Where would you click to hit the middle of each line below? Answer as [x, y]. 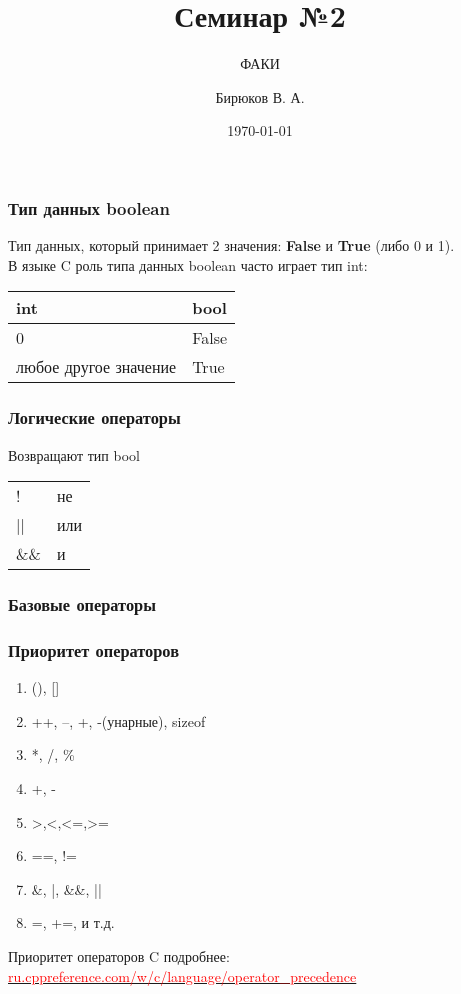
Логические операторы [94, 417]
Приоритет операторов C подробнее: [119, 956]
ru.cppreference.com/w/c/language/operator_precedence [182, 975]
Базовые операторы [82, 604]
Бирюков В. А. [260, 96]
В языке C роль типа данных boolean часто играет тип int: [188, 264]
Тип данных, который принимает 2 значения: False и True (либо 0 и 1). [231, 245]
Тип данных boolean [89, 207]
